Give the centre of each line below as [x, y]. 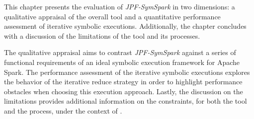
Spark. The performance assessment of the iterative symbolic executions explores [127, 72]
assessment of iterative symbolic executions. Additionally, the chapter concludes [125, 26]
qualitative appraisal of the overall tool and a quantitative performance [112, 16]
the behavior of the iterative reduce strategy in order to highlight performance [123, 82]
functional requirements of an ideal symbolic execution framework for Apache [122, 62]
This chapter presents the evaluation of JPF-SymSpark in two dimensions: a [120, 6]
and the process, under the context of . [63, 110]
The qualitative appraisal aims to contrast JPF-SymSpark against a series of [120, 52]
